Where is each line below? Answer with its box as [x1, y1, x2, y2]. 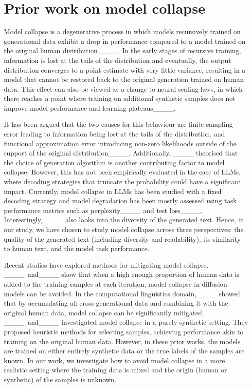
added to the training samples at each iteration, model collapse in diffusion [4, 278, 227, 289]
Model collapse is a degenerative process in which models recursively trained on [4, 26, 241, 37]
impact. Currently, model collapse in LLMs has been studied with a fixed [4, 186, 222, 196]
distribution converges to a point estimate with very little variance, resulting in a [4, 64, 246, 75]
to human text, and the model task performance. [4, 243, 149, 253]
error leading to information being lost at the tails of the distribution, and [4, 129, 225, 139]
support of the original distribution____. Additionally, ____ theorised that [4, 148, 238, 158]
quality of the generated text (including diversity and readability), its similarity [4, 233, 241, 244]
